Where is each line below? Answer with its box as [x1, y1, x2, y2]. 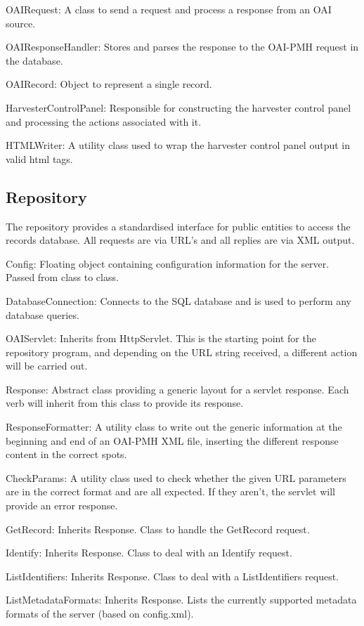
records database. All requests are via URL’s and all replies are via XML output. [6, 233, 355, 247]
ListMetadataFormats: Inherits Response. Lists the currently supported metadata [6, 592, 357, 607]
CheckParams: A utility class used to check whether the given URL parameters [6, 470, 346, 485]
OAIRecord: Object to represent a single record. [6, 77, 212, 91]
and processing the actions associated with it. [6, 114, 202, 129]
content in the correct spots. [6, 447, 127, 462]
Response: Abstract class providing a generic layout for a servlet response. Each [6, 382, 349, 396]
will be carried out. [6, 358, 88, 373]
